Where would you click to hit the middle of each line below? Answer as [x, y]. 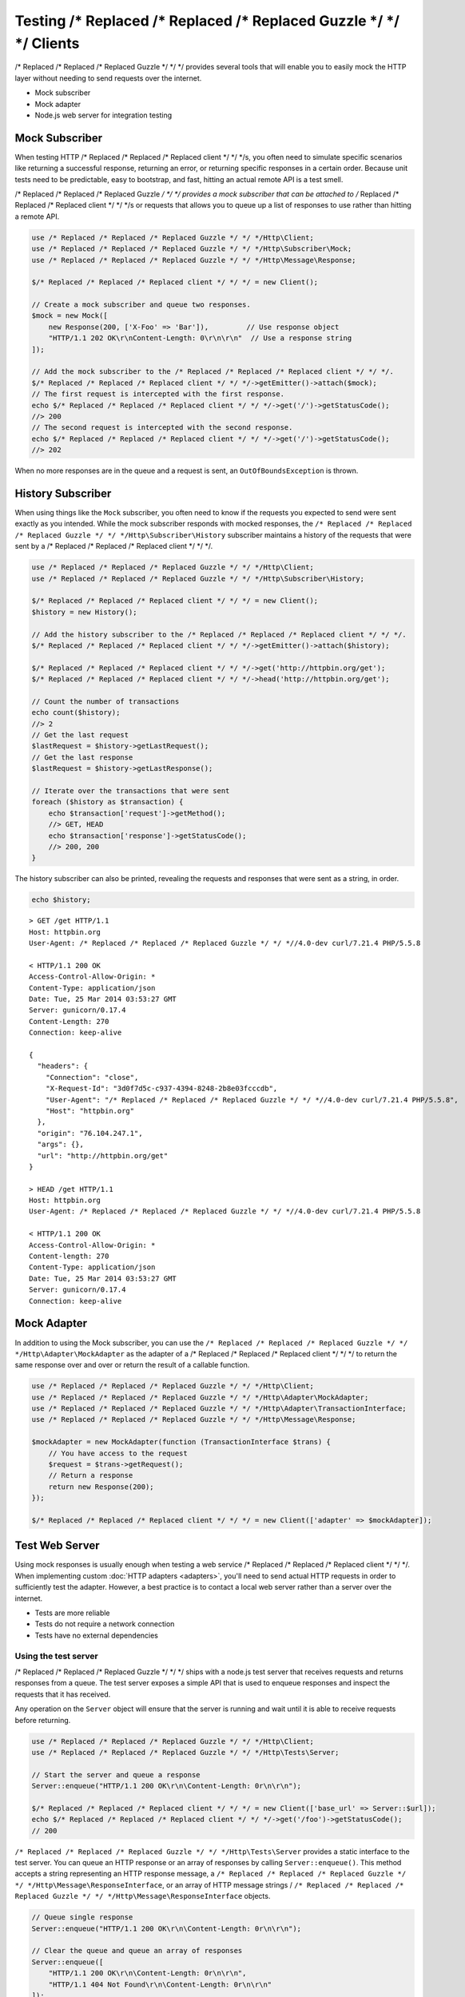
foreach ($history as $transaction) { [107, 802]
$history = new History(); [84, 612]
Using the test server [57, 1656]
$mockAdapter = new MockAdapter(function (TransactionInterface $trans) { [181, 1442]
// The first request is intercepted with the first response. [158, 394]
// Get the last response [82, 757]
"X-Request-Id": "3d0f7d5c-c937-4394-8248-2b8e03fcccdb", [161, 1089]
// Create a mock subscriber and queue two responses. [141, 305]
